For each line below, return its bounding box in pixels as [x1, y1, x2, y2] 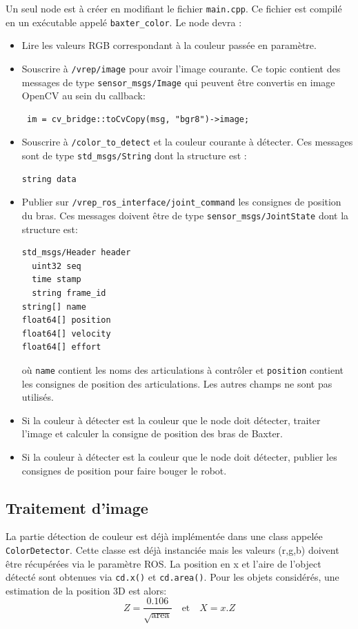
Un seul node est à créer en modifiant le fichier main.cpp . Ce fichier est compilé [6, 1, 342, 15]
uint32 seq [32, 261, 81, 271]
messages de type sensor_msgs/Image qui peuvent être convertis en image [21, 74, 335, 89]
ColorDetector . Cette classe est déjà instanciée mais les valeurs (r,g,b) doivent [6, 542, 339, 557]
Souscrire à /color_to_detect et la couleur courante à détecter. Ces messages [21, 134, 353, 149]
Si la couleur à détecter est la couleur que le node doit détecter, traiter [21, 412, 321, 427]
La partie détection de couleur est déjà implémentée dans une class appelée [6, 529, 323, 543]
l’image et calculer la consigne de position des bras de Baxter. [21, 426, 283, 441]
